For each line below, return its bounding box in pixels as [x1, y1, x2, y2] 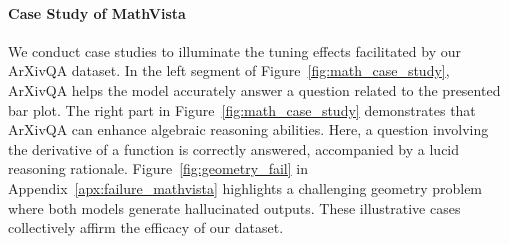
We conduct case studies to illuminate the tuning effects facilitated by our [8, 40, 461, 61]
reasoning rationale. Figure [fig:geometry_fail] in [8, 158, 308, 179]
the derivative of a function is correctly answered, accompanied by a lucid [8, 138, 460, 159]
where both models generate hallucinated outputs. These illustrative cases [8, 197, 461, 218]
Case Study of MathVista [8, 2, 186, 23]
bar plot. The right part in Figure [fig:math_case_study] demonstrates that [8, 99, 476, 120]
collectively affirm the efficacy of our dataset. [8, 217, 284, 238]
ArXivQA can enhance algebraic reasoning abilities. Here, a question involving [8, 119, 489, 140]
